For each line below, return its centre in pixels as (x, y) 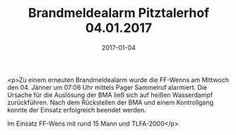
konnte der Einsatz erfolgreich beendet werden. (77, 110)
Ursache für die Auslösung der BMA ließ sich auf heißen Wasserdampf (110, 95)
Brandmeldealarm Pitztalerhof (119, 13)
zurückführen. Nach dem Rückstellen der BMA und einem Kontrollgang (111, 102)
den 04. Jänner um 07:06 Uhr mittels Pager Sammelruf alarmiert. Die (107, 87)
